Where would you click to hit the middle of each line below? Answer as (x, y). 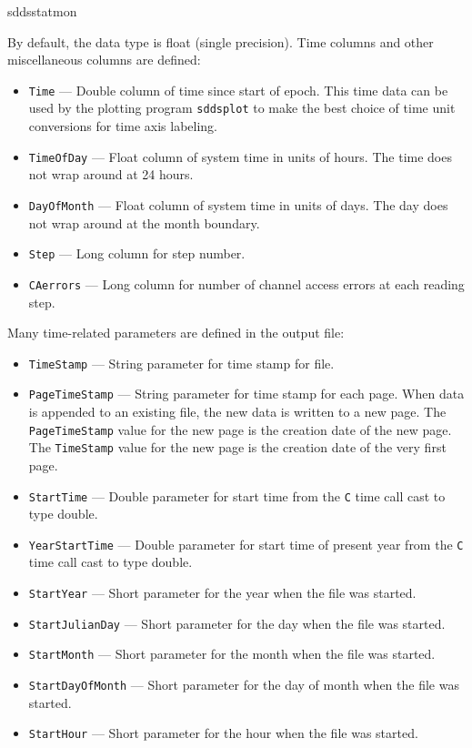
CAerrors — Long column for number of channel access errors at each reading (246, 283)
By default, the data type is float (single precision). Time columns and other (221, 41)
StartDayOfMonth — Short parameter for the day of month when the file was (244, 684)
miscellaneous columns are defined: (104, 60)
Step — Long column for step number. (137, 253)
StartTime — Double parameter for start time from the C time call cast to (237, 495)
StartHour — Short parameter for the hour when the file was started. (223, 733)
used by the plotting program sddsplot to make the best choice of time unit (242, 108)
